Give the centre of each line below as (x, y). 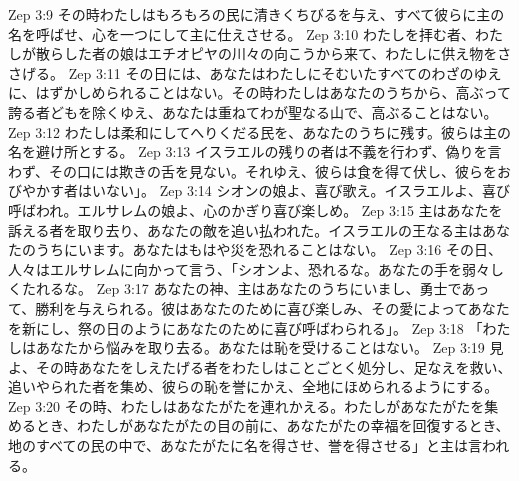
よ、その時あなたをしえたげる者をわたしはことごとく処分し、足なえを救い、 (260, 366)
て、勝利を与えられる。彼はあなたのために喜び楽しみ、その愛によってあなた (259, 307)
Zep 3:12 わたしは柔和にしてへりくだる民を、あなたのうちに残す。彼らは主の (259, 131)
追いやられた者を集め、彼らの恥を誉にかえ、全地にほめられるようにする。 (253, 386)
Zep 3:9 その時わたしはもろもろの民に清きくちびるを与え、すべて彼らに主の (256, 14)
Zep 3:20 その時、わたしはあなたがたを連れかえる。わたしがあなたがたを (246, 405)
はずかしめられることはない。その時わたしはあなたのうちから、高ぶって (273, 92)
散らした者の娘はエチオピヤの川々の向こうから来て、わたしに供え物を (266, 53)
